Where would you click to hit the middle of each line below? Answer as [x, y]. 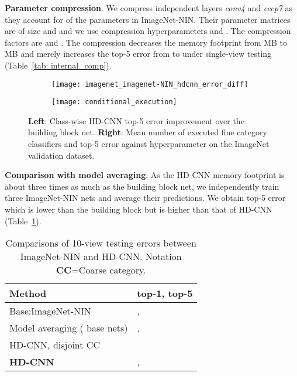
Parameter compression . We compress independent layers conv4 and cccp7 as [149, 8]
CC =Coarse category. [101, 270]
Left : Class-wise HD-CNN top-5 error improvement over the [136, 120]
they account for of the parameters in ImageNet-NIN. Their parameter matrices [148, 19]
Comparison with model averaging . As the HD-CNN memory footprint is [145, 175]
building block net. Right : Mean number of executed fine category [148, 132]
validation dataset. [61, 155]
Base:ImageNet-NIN [50, 311]
